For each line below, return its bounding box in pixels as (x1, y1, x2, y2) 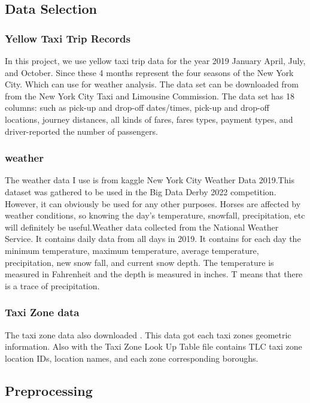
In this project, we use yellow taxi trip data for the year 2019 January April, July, (5, 54, 306, 66)
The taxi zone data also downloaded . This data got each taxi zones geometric (5, 328, 291, 341)
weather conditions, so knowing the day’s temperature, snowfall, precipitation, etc (5, 209, 305, 222)
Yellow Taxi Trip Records (5, 31, 130, 46)
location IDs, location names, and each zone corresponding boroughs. (5, 352, 259, 364)
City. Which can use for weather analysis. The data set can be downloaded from (5, 78, 299, 90)
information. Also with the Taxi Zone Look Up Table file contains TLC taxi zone (5, 340, 302, 353)
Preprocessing (5, 381, 93, 399)
